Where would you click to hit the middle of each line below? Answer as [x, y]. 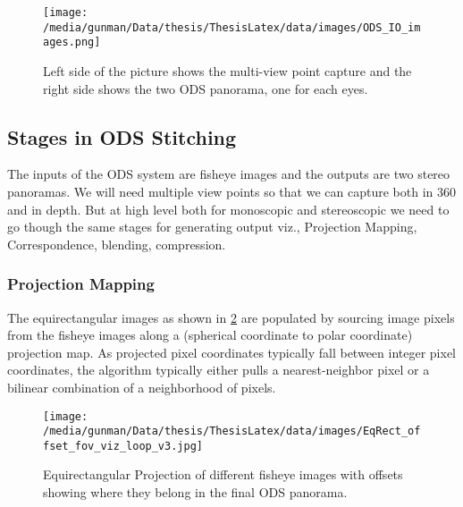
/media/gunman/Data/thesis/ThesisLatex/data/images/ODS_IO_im [232, 27]
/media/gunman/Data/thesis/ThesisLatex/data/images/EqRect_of [232, 431]
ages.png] [72, 42]
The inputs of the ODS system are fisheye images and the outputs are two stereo [229, 174]
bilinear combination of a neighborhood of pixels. [142, 387]
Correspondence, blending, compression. [117, 244]
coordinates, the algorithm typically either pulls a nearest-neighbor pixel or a [219, 370]
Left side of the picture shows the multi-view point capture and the [227, 70]
